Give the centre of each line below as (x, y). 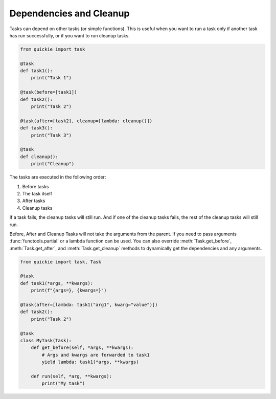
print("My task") (63, 383)
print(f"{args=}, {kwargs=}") (69, 291)
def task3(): (37, 128)
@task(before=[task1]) (49, 92)
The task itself (37, 193)
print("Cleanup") (53, 164)
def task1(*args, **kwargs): (57, 283)
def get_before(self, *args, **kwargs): (82, 348)
